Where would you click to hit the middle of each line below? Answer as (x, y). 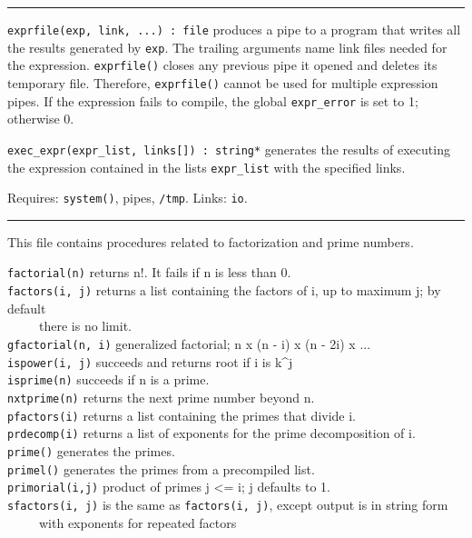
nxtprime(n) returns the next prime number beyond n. (161, 397)
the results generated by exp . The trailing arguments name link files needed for (227, 47)
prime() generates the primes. (91, 450)
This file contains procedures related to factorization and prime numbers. (211, 241)
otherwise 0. (41, 119)
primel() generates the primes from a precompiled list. (161, 468)
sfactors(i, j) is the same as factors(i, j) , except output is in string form (228, 504)
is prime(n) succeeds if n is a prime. (108, 379)
